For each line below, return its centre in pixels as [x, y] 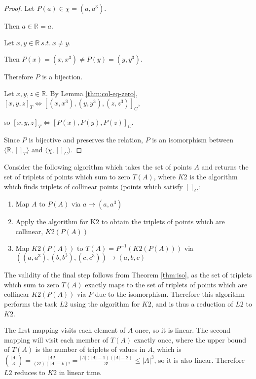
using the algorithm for [105, 303]
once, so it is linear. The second [183, 330]
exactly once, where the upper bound [190, 339]
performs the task [31, 303]
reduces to [30, 372]
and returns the [225, 167]
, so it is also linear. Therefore [199, 360]
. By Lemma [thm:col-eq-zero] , [92, 93]
